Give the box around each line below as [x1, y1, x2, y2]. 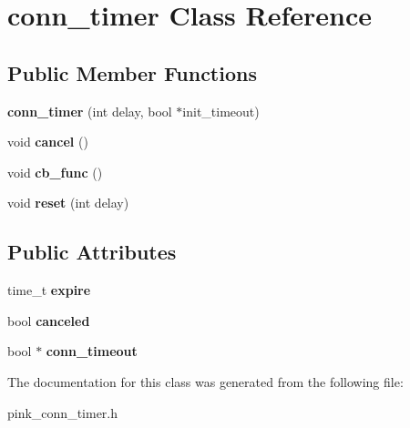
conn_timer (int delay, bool [7, 101, 172, 120]
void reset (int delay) [7, 193, 129, 212]
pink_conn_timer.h [7, 403, 118, 422]
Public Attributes [7, 238, 177, 266]
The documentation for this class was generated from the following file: [7, 372, 404, 391]
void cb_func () [7, 162, 103, 181]
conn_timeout [46, 341, 138, 361]
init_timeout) [182, 101, 260, 120]
